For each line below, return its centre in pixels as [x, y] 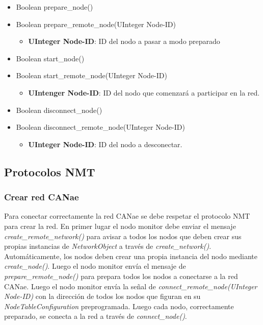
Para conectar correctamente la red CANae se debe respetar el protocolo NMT [127, 216]
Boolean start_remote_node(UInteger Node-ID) [91, 75]
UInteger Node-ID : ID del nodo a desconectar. [105, 144]
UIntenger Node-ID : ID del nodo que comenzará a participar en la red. [144, 92]
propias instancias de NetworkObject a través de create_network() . [108, 246]
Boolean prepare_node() [55, 7]
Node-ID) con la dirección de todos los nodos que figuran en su [102, 296]
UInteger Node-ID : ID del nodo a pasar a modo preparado [124, 41]
